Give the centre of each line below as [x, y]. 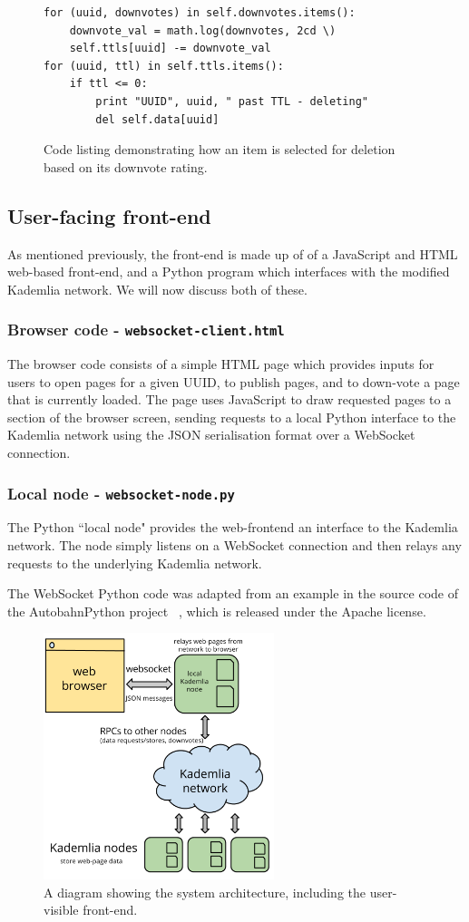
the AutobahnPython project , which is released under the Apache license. [217, 611]
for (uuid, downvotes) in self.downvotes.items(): [200, 13]
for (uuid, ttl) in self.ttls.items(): [164, 66]
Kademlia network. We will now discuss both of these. [157, 289]
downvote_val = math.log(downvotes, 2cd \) [203, 30]
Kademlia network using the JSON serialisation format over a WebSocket [211, 435]
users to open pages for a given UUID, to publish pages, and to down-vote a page [234, 381]
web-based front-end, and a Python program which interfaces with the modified [229, 272]
